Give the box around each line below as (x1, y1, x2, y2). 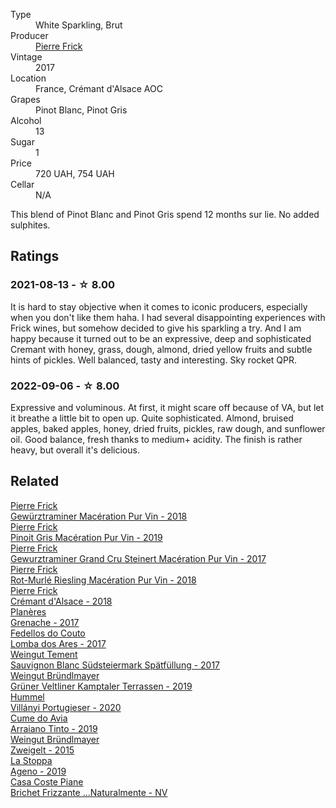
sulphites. (10, 219, 51, 231)
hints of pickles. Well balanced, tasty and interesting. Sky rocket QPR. (10, 354, 298, 366)
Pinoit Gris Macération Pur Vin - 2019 (10, 531, 163, 543)
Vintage (10, 51, 43, 63)
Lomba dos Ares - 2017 (10, 637, 107, 649)
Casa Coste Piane (10, 775, 84, 788)
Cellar (10, 179, 35, 190)
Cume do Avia (10, 712, 68, 724)
